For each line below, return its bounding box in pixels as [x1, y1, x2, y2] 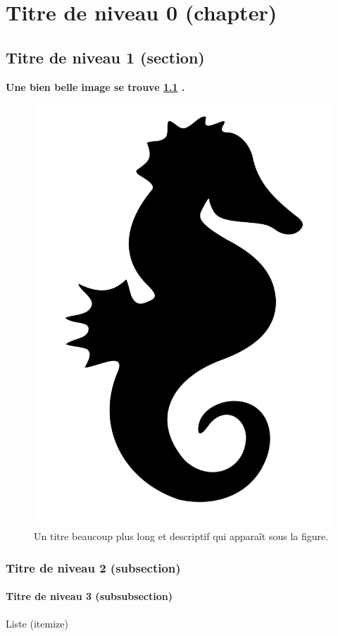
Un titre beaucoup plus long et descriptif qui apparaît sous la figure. [34, 529, 329, 544]
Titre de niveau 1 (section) [6, 46, 205, 68]
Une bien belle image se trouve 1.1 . [6, 79, 185, 94]
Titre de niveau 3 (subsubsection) [6, 589, 173, 604]
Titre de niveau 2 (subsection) [6, 558, 181, 576]
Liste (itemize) [6, 616, 68, 630]
